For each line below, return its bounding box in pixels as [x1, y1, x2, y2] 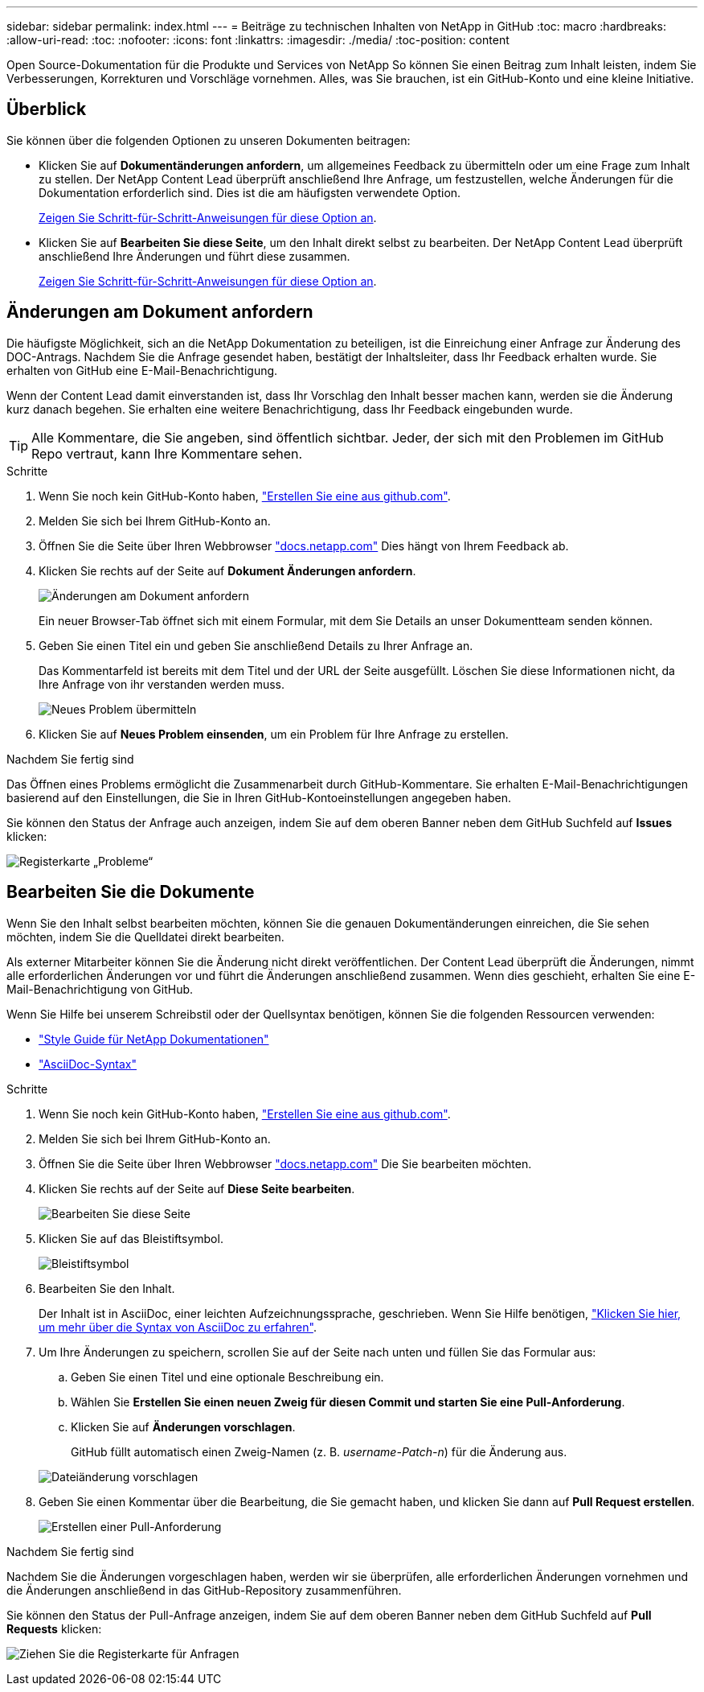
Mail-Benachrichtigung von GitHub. [6, 982, 194, 996]
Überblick [6, 99, 87, 120]
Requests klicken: [6, 1621, 102, 1636]
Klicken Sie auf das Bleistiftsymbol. [39, 1231, 223, 1245]
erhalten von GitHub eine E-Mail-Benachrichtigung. [6, 363, 278, 377]
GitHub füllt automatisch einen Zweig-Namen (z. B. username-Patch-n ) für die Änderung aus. [71, 1444, 567, 1459]
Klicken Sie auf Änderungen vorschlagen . [71, 1419, 296, 1434]
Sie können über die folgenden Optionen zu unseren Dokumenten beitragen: [6, 133, 411, 147]
